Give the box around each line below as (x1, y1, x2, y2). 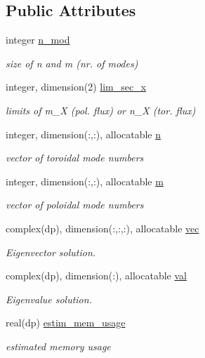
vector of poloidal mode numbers (6, 197, 144, 212)
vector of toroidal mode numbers (6, 150, 144, 165)
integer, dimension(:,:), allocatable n (6, 126, 161, 141)
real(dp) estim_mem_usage (6, 315, 126, 330)
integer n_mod (6, 32, 70, 47)
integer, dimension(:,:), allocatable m (6, 173, 164, 188)
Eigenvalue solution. (6, 291, 92, 306)
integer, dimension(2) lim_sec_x (6, 79, 147, 94)
